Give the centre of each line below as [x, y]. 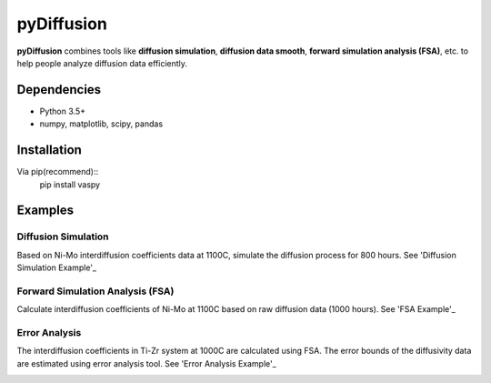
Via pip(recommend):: [58, 172]
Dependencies [59, 90]
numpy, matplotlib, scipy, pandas [101, 124]
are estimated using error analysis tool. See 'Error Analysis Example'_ [146, 363]
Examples [45, 211]
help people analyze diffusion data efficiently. [102, 63]
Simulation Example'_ [57, 267]
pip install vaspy [70, 184]
